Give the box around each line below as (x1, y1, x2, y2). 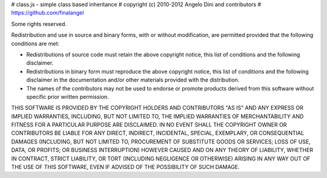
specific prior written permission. (26, 93, 109, 100)
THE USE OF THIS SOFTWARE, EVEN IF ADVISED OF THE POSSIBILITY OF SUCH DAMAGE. (11, 164, 240, 171)
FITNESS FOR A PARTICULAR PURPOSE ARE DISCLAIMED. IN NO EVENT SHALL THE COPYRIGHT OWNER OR (11, 121, 287, 129)
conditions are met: (11, 40, 60, 47)
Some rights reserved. (11, 20, 67, 27)
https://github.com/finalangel (11, 9, 84, 16)
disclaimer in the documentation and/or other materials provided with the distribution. (26, 76, 240, 84)
